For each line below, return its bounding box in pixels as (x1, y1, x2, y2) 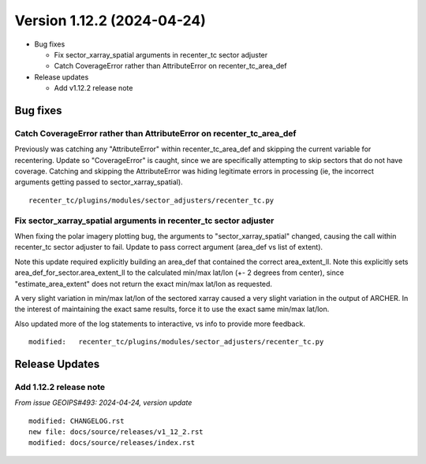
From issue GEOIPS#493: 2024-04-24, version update (14, 398, 192, 407)
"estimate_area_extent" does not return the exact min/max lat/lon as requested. (14, 279, 272, 288)
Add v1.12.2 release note (54, 84, 133, 93)
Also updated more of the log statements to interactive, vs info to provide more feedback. (14, 319, 305, 329)
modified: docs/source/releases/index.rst (28, 438, 196, 447)
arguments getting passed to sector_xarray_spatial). (14, 177, 183, 187)
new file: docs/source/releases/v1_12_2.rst (28, 428, 204, 436)
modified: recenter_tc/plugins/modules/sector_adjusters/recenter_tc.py (28, 337, 324, 347)
